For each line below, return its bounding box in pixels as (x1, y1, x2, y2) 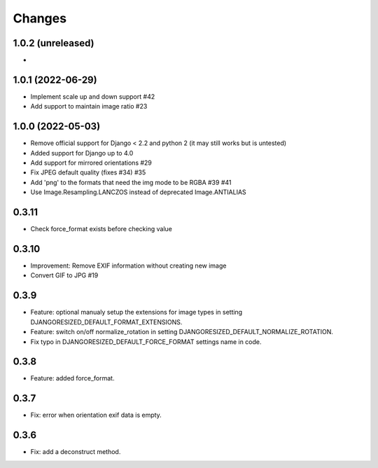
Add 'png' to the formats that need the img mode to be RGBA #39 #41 (30, 178, 232, 186)
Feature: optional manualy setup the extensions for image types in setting (30, 308, 243, 317)
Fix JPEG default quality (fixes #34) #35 (30, 168, 146, 177)
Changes (13, 11, 66, 26)
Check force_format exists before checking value (30, 225, 173, 233)
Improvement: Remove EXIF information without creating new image (30, 261, 227, 270)
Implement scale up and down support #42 (30, 92, 155, 101)
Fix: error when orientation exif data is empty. (30, 411, 162, 420)
